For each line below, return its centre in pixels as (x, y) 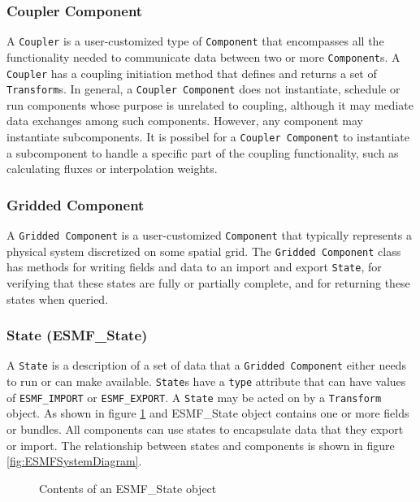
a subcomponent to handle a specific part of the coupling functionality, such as (203, 152)
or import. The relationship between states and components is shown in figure (201, 445)
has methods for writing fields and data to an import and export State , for (194, 267)
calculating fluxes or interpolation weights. (112, 169)
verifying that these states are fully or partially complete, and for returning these (208, 283)
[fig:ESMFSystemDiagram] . (74, 461)
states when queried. (58, 299)
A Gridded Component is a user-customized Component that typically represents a (209, 235)
